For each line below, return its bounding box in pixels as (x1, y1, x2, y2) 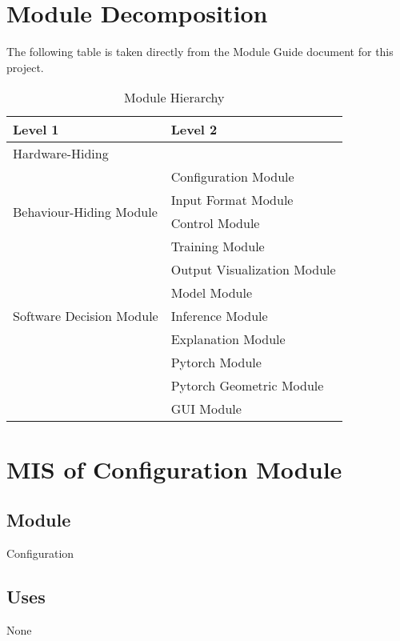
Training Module (170, 237, 265, 256)
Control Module (170, 214, 260, 233)
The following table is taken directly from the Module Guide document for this (6, 43, 394, 60)
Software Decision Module (13, 306, 158, 326)
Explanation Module (170, 330, 286, 349)
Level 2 (170, 120, 218, 139)
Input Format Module (170, 190, 294, 210)
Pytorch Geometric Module (170, 376, 324, 395)
